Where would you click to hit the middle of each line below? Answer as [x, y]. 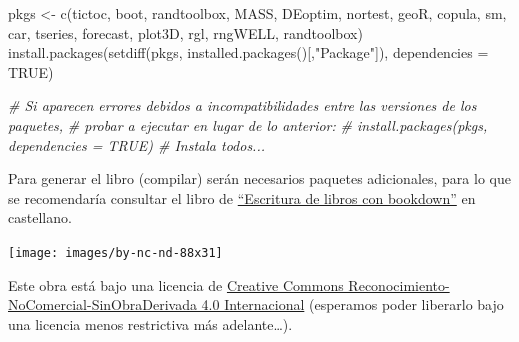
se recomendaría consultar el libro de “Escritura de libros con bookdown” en [242, 197]
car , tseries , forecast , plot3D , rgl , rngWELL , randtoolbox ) [185, 32]
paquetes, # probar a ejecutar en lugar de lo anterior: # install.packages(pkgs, [248, 124]
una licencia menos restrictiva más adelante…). [150, 323]
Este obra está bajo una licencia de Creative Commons [176, 284]
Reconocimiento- [399, 284]
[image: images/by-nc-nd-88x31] [115, 252]
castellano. [40, 217]
